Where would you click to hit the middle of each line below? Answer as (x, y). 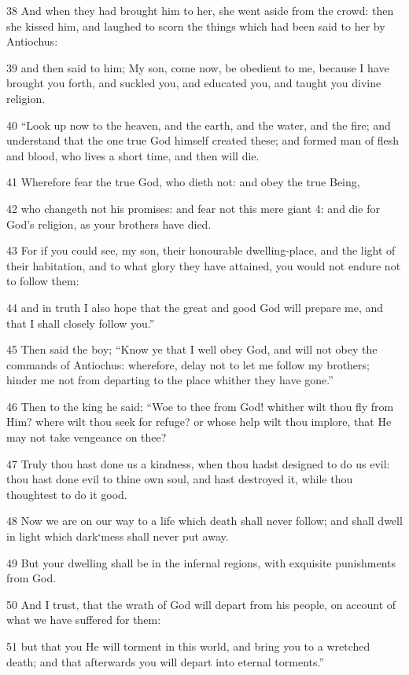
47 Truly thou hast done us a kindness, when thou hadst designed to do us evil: (198, 463)
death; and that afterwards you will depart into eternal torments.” (166, 661)
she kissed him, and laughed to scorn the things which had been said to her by (196, 26)
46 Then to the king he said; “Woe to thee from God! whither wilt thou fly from (200, 406)
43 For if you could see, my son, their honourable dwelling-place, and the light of (201, 250)
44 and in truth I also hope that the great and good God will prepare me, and (195, 307)
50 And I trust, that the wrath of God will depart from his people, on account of (201, 604)
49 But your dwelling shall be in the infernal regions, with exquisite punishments (201, 562)
